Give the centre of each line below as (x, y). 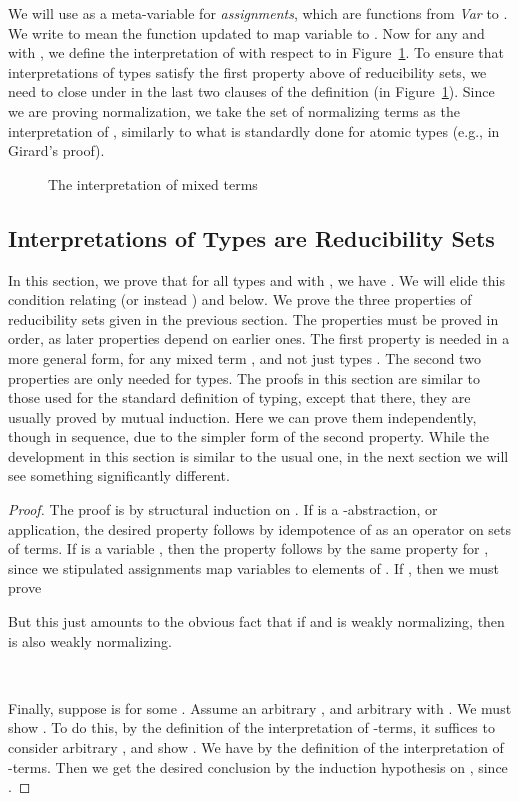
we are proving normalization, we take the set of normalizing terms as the (234, 110)
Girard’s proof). (56, 150)
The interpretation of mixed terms (153, 183)
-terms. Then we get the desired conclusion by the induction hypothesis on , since (258, 766)
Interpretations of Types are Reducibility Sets (251, 237)
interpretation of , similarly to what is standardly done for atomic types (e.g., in (254, 130)
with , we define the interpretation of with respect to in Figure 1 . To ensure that (256, 52)
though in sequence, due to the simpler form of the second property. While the (249, 436)
